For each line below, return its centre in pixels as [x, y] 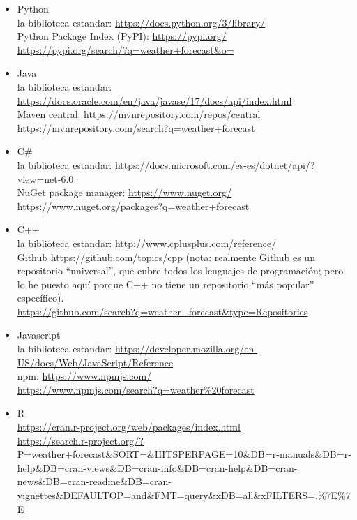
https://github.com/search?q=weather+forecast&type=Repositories [162, 311]
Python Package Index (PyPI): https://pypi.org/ [122, 36]
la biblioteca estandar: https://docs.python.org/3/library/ [141, 22]
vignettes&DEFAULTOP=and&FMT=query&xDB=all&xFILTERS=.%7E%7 [184, 495]
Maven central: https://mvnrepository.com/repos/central [139, 114]
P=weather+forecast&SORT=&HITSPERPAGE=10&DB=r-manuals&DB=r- [184, 454]
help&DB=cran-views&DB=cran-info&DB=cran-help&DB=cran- [157, 467]
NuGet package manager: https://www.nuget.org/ [124, 192]
